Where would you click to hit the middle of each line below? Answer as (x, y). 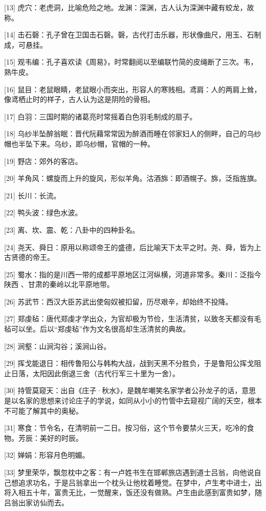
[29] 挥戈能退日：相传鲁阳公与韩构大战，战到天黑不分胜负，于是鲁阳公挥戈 (129, 363)
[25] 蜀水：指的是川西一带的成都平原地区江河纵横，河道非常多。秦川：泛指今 (133, 274)
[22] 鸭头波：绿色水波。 (43, 212)
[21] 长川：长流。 (32, 195)
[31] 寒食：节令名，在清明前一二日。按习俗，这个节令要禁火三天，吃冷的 (126, 428)
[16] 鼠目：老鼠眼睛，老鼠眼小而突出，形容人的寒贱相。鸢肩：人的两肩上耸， (133, 89)
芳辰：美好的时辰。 (50, 437)
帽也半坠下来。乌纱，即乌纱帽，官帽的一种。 (79, 143)
